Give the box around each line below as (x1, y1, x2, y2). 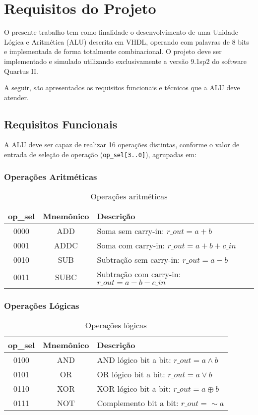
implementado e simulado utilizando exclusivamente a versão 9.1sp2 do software (4, 56, 247, 66)
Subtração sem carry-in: (97, 253, 180, 265)
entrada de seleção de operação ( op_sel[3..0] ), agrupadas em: (4, 149, 196, 160)
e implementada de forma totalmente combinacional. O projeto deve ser (4, 46, 222, 57)
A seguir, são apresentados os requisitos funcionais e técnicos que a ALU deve (4, 82, 240, 93)
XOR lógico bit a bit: (97, 383, 171, 395)
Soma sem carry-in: (97, 225, 164, 237)
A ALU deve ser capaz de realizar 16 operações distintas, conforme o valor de (4, 139, 240, 150)
